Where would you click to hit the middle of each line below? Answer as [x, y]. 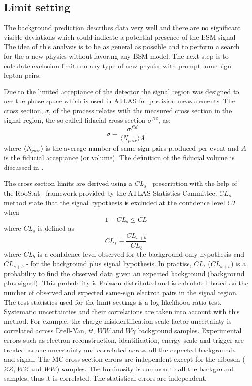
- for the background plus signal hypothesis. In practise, [109, 263]
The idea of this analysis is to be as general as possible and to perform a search [122, 46]
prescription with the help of [195, 183]
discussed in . [24, 167]
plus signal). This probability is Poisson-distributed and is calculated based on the [126, 283]
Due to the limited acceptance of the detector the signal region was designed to [122, 91]
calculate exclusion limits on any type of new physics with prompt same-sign [118, 65]
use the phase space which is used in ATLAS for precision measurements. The [119, 101]
